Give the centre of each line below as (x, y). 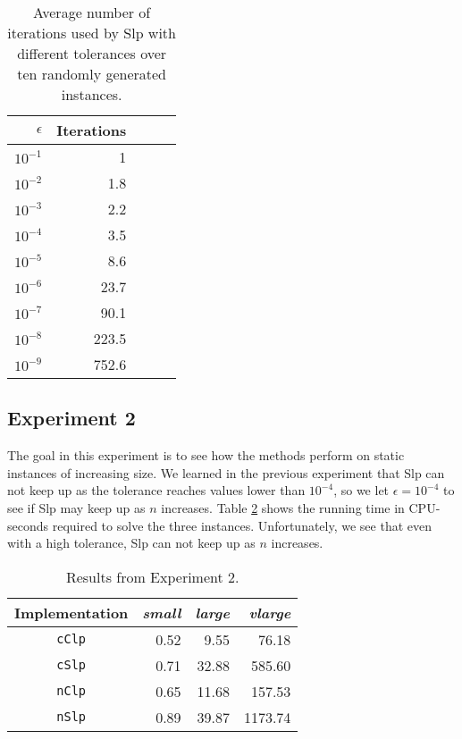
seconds (28, 525)
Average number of (92, 12)
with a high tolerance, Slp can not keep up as (131, 543)
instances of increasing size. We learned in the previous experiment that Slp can (226, 472)
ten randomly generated (92, 74)
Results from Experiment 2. (152, 576)
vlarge (270, 612)
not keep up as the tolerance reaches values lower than (156, 490)
